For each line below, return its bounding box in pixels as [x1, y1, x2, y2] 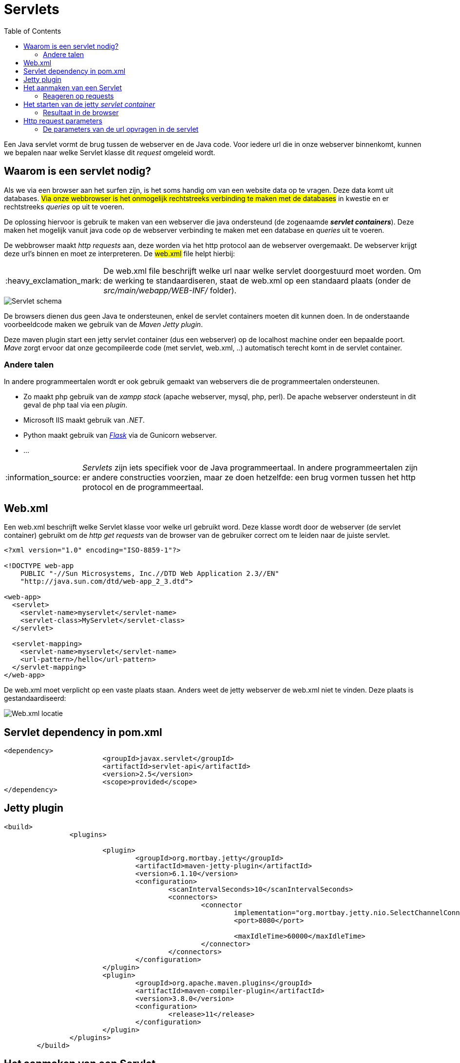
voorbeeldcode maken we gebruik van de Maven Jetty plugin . [4, 320, 203, 328]
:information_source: [5, 472, 81, 483]
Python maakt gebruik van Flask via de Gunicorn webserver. [23, 431, 217, 440]
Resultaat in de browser [43, 108, 119, 117]
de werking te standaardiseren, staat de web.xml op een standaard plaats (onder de [103, 275, 411, 286]
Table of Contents [4, 26, 61, 35]
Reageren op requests [43, 91, 114, 100]
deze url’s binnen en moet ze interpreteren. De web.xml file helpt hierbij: [4, 249, 235, 258]
